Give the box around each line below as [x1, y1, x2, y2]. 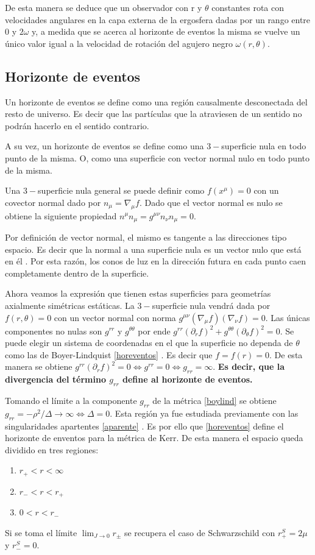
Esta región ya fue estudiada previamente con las [115, 406, 299, 419]
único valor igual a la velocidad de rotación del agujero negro [5, 37, 233, 49]
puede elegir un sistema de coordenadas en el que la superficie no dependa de [5, 336, 293, 349]
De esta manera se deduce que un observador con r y [5, 1, 202, 13]
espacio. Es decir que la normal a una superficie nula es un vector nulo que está [5, 242, 302, 255]
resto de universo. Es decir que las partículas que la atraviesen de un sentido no [5, 107, 302, 120]
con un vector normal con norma [54, 311, 176, 323]
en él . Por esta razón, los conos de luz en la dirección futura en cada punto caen [5, 255, 306, 267]
